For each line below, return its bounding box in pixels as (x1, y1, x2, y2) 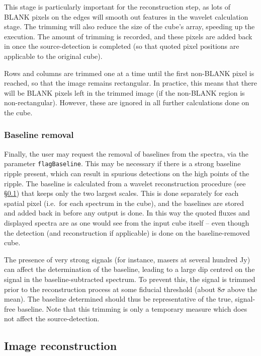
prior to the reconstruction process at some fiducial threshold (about (4, 283, 215, 294)
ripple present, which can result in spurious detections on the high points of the (4, 168, 249, 178)
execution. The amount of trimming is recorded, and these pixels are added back (4, 31, 252, 41)
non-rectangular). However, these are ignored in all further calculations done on (4, 97, 249, 108)
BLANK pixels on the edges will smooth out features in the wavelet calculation (4, 11, 248, 22)
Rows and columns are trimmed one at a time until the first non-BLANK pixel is (4, 67, 254, 78)
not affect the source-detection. (4, 313, 100, 324)
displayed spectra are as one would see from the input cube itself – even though (4, 217, 249, 228)
